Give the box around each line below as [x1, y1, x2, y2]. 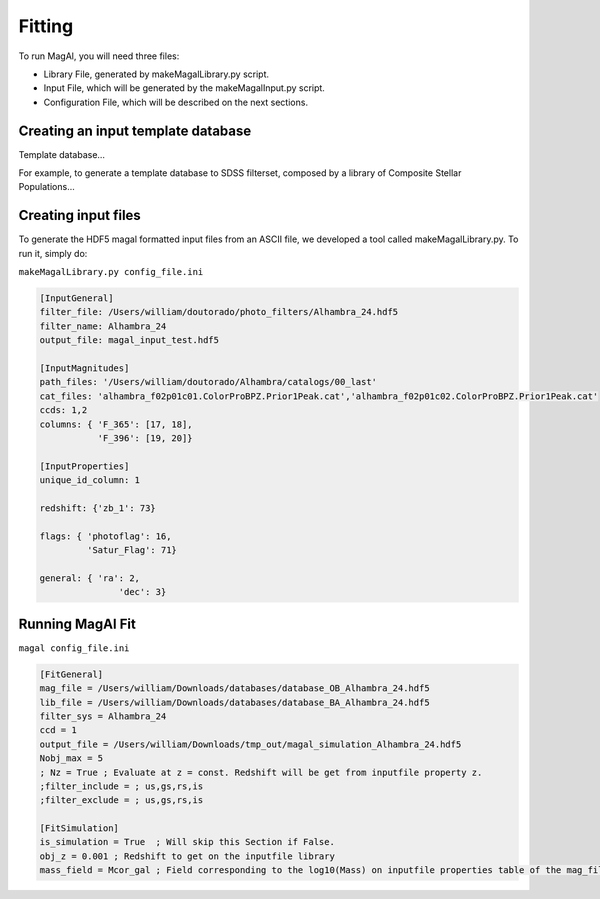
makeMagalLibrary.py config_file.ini [18, 266, 204, 278]
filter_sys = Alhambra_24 [39, 710, 167, 722]
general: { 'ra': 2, [39, 572, 140, 584]
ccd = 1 [39, 725, 77, 736]
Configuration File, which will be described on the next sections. [43, 96, 309, 108]
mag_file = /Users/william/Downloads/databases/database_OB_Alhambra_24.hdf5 [39, 683, 430, 694]
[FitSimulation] [39, 823, 120, 834]
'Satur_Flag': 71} [86, 545, 177, 556]
